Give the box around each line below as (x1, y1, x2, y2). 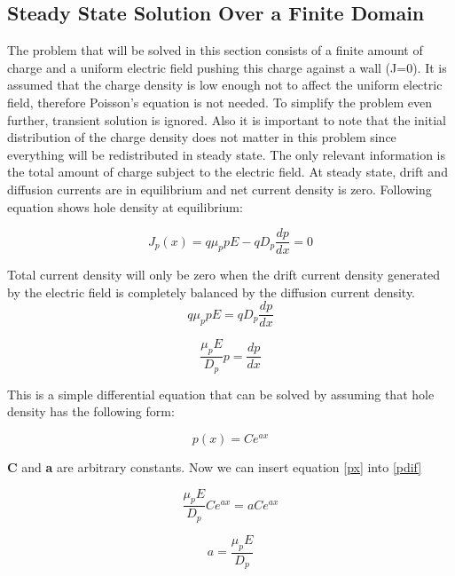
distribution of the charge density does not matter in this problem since (7, 128, 396, 146)
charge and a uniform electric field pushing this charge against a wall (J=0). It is (7, 58, 447, 76)
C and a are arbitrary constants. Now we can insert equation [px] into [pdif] (7, 457, 422, 476)
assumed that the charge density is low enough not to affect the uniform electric (7, 75, 443, 94)
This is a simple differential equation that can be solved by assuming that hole (7, 384, 435, 403)
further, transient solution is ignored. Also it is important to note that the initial (7, 110, 446, 129)
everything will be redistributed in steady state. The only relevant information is (7, 145, 446, 163)
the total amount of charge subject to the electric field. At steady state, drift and (7, 162, 448, 181)
